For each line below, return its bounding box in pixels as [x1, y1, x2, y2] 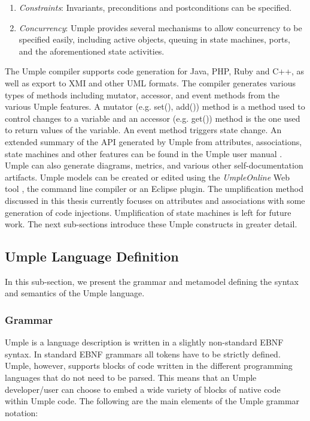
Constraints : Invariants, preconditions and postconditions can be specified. [19, 1, 292, 13]
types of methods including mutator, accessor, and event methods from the [5, 88, 279, 101]
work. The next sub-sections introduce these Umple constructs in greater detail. [5, 218, 297, 230]
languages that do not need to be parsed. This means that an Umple [5, 371, 257, 384]
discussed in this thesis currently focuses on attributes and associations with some [5, 194, 305, 206]
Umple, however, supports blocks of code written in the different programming [5, 359, 293, 372]
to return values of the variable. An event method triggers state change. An [5, 124, 282, 136]
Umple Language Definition [5, 247, 179, 266]
